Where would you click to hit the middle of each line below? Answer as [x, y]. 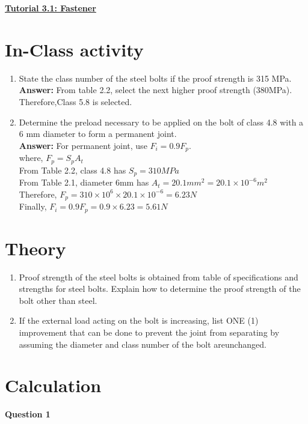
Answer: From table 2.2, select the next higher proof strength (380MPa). [156, 90]
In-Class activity [74, 49]
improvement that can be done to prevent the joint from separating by [149, 332]
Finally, [33, 206]
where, [31, 158]
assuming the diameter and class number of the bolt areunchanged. [143, 344]
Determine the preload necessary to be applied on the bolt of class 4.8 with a [161, 122]
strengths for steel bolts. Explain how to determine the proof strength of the [160, 289]
